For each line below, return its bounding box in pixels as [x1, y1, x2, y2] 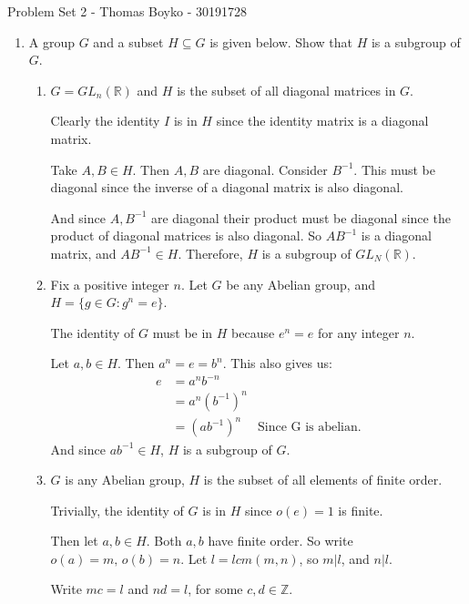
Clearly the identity [50, 111, 160, 130]
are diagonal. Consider [202, 159, 328, 179]
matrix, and [50, 243, 117, 262]
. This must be [353, 159, 435, 179]
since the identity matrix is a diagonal [216, 111, 429, 130]
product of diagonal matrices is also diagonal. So [50, 226, 322, 245]
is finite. [338, 500, 383, 519]
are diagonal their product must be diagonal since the [150, 208, 451, 227]
